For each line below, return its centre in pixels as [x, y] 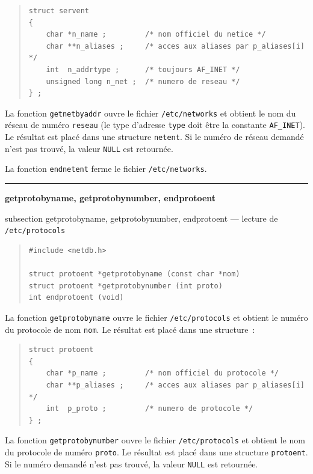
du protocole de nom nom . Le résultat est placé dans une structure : [130, 329]
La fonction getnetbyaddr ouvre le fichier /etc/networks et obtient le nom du [150, 113]
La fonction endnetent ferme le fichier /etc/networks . [106, 169]
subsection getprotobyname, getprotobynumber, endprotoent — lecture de [141, 218]
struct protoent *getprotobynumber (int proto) [126, 286]
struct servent [59, 11]
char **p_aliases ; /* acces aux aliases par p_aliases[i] [175, 385]
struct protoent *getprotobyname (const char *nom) [134, 274]
